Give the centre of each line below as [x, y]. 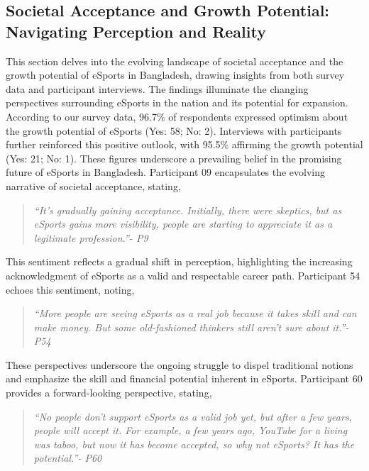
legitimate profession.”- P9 [91, 237]
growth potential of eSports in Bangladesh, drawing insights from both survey [175, 75]
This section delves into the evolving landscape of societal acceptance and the [175, 61]
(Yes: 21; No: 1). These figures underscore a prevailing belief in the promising [174, 158]
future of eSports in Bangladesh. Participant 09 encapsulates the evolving [166, 172]
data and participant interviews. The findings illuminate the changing [157, 88]
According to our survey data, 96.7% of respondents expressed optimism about [177, 116]
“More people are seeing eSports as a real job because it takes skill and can [195, 313]
